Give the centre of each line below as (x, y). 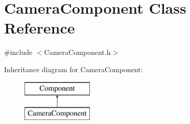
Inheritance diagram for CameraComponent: (74, 69)
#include (18, 52)
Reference (40, 28)
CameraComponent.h (77, 52)
